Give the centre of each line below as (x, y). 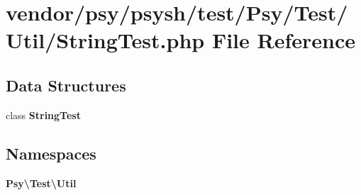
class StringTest (43, 115)
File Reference (283, 40)
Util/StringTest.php (105, 40)
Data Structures (66, 85)
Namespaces (51, 153)
